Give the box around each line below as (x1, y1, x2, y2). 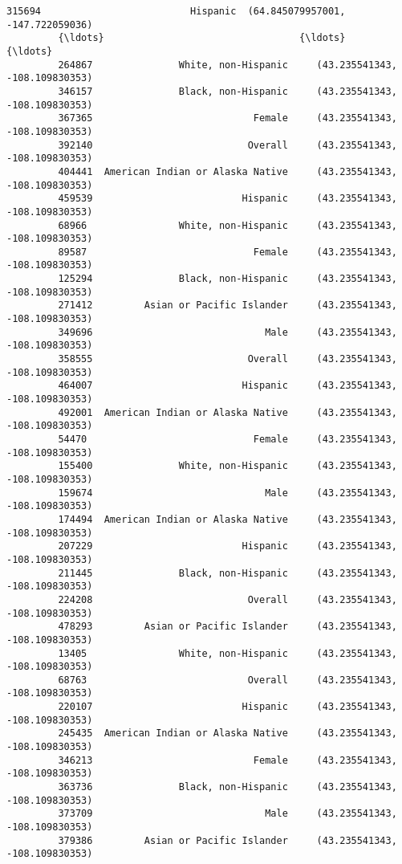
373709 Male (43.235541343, (58, 808, 397, 820)
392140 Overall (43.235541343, (58, 139, 397, 151)
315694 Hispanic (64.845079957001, (6, 6, 346, 17)
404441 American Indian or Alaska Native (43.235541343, (58, 165, 397, 177)
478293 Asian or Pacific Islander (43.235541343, (58, 621, 397, 633)
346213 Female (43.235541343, (58, 754, 397, 766)
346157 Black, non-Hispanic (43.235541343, (58, 85, 397, 97)
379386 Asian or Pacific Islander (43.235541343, (58, 834, 397, 846)
